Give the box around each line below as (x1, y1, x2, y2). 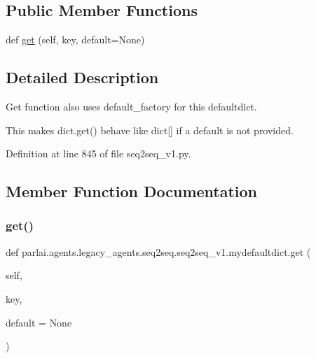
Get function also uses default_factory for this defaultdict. (6, 99, 257, 113)
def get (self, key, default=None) (6, 32, 145, 47)
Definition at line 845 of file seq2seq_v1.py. (6, 146, 191, 161)
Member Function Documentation (6, 180, 258, 202)
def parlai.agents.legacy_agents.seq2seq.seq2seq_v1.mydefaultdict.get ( (6, 244, 311, 259)
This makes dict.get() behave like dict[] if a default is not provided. (6, 122, 294, 137)
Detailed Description (6, 66, 159, 88)
